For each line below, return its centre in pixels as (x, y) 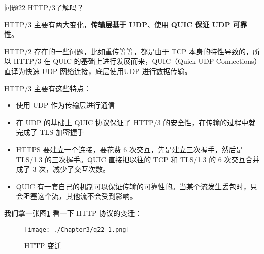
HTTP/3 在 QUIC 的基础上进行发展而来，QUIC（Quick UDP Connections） (136, 61)
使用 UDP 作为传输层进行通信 (65, 105)
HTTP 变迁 (43, 246)
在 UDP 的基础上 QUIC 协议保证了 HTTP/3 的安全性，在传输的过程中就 (136, 122)
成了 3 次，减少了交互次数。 (63, 169)
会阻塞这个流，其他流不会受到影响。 (76, 196)
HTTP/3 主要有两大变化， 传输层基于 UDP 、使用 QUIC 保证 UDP (117, 24)
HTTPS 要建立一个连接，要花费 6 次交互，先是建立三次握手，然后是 (129, 149)
